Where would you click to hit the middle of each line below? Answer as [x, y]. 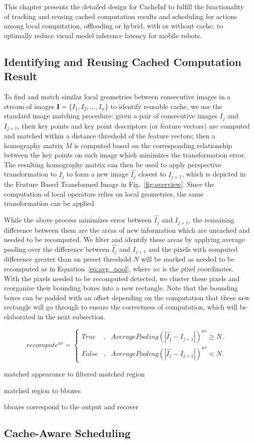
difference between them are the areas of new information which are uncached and [127, 230]
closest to [152, 174]
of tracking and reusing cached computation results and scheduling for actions [121, 16]
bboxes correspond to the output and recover [71, 407]
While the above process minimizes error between [78, 220]
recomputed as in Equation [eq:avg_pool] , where [77, 269]
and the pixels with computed [193, 249]
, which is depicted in [214, 174]
